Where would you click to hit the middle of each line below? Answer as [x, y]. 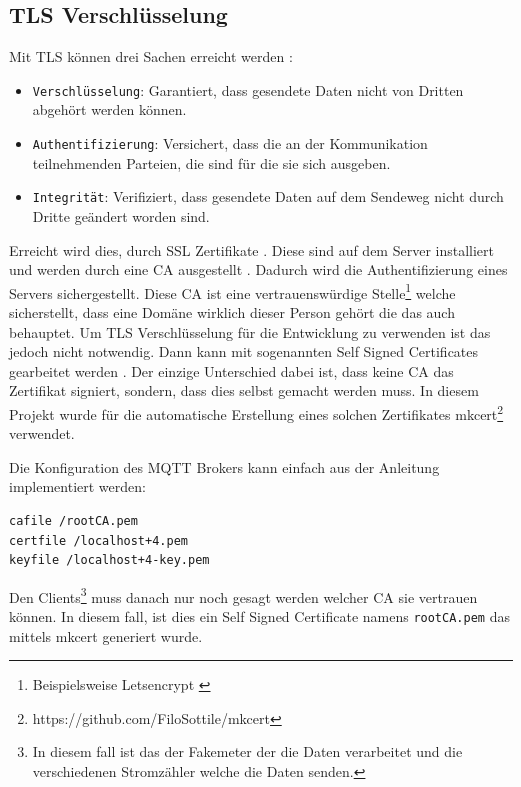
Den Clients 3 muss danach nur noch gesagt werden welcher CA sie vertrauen [243, 595]
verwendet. [42, 433]
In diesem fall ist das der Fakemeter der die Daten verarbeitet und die [247, 751]
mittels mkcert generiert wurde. [106, 635]
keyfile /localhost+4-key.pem [109, 560]
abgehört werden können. [109, 109]
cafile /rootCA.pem [73, 520]
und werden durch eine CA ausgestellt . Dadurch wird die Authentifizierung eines [258, 269]
